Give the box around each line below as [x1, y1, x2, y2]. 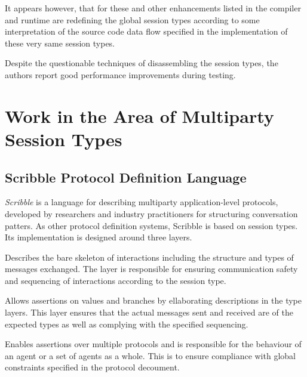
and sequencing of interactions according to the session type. [5, 274, 226, 286]
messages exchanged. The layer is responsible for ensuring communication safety [5, 262, 298, 275]
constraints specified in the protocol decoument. [5, 361, 180, 373]
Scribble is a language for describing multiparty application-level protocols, [5, 196, 278, 208]
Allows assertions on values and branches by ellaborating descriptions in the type [5, 294, 302, 307]
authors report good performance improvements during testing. [5, 68, 236, 81]
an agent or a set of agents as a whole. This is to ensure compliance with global [5, 349, 296, 361]
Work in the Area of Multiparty [5, 103, 274, 128]
